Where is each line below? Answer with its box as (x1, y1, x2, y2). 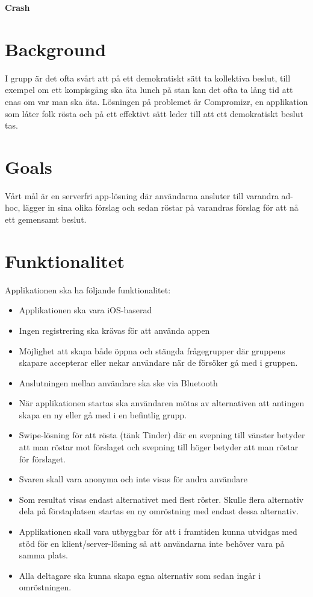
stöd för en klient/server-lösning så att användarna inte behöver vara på (19, 537, 285, 549)
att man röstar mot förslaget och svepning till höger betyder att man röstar (19, 441, 299, 453)
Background (5, 36, 107, 61)
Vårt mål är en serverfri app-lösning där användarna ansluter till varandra (5, 189, 279, 202)
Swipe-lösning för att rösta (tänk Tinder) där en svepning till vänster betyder (19, 429, 305, 441)
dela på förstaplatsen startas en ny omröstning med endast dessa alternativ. (19, 505, 299, 517)
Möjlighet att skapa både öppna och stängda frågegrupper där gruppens (19, 344, 285, 357)
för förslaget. (19, 452, 66, 465)
